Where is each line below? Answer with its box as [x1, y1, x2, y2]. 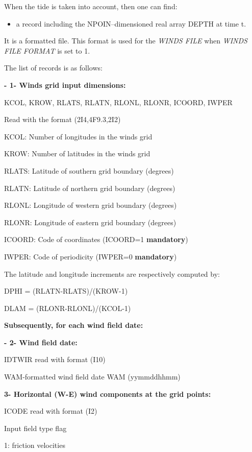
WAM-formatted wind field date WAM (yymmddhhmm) [4, 371, 181, 382]
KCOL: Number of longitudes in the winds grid [4, 131, 153, 141]
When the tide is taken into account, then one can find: [4, 1, 178, 11]
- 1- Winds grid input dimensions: [4, 79, 126, 90]
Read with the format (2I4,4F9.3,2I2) [4, 114, 121, 125]
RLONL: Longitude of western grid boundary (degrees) [4, 200, 177, 210]
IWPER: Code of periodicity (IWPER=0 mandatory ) [4, 251, 177, 261]
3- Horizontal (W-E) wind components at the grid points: [4, 388, 211, 399]
